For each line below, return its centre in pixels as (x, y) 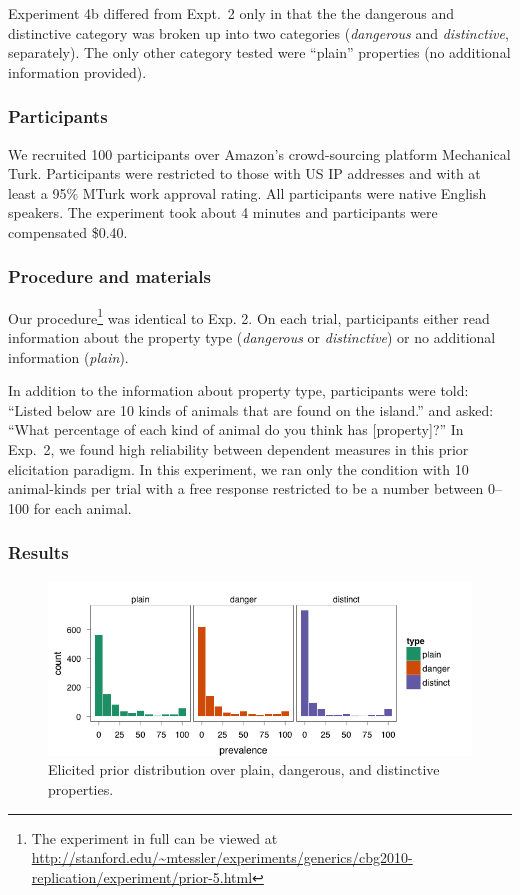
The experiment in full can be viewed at (154, 837)
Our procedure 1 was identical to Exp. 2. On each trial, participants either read (249, 316)
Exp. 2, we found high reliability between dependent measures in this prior (238, 449)
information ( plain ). (68, 356)
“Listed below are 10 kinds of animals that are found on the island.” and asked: (251, 409)
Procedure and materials (109, 276)
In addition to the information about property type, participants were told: (238, 390)
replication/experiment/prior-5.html (142, 876)
